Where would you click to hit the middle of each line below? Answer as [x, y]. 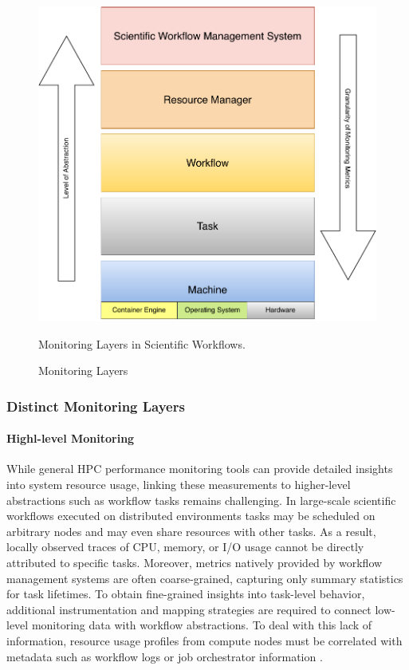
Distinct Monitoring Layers [96, 406]
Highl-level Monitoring [71, 438]
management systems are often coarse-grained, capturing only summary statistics [205, 578]
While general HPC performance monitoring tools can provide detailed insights [200, 469]
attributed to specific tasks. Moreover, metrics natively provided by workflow [195, 562]
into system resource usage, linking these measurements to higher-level [179, 484]
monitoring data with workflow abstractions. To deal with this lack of [202, 625]
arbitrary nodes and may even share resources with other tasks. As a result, [191, 531]
